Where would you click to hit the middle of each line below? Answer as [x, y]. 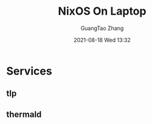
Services [29, 71]
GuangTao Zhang [102, 28]
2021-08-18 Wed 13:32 [102, 40]
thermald [24, 114]
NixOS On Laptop [102, 11]
